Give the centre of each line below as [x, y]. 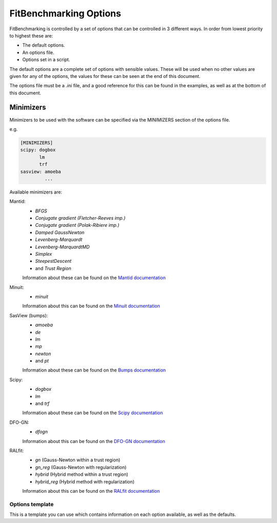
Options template [32, 504]
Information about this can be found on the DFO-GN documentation [94, 441]
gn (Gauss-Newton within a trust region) [78, 460]
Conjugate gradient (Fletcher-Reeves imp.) [80, 218]
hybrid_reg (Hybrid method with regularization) [85, 481]
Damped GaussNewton [60, 232]
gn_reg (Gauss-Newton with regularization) [81, 467]
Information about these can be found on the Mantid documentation [94, 278]
